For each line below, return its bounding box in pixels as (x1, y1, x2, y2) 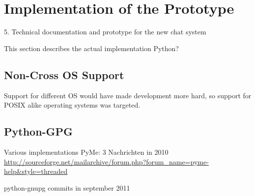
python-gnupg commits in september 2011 (4, 182, 130, 193)
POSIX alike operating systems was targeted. (4, 100, 141, 110)
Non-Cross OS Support (4, 67, 124, 82)
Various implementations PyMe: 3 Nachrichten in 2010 (4, 146, 169, 157)
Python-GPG (4, 124, 73, 139)
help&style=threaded (4, 166, 68, 176)
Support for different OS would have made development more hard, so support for (4, 90, 252, 100)
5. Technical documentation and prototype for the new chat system (4, 27, 206, 37)
